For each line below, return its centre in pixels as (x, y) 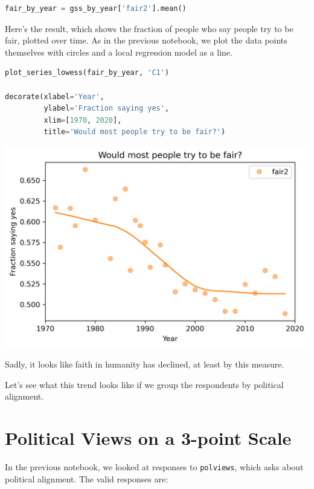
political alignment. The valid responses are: (87, 478)
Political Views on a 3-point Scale (148, 438)
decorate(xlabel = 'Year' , (55, 96)
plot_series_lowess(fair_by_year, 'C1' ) (87, 73)
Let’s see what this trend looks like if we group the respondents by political (144, 384)
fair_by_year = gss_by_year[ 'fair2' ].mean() (96, 8)
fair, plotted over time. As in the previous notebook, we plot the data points (146, 40)
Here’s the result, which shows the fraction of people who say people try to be (149, 28)
